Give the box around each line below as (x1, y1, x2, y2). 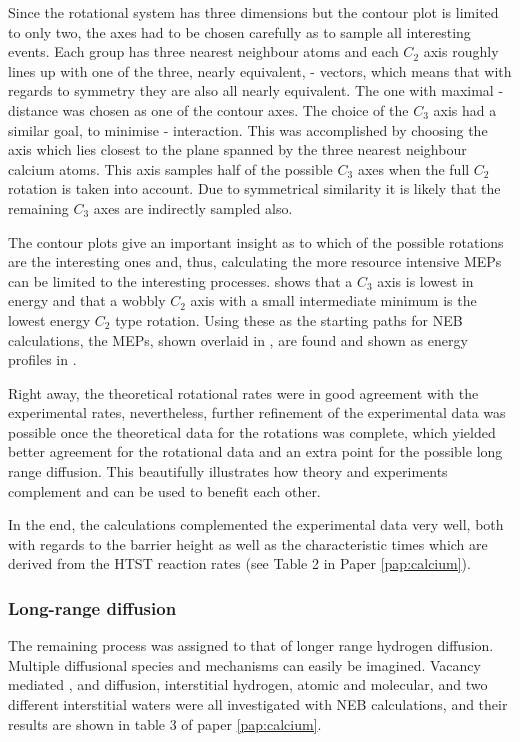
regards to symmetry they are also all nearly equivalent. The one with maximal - (8, 80, 504, 101)
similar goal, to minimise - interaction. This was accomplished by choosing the (8, 119, 488, 140)
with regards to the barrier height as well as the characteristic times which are (8, 533, 488, 554)
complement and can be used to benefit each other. (8, 480, 321, 501)
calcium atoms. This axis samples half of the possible (8, 158, 333, 179)
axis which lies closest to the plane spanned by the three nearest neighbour (8, 139, 467, 160)
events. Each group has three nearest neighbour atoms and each (8, 41, 399, 62)
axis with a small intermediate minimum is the (190, 290, 477, 311)
